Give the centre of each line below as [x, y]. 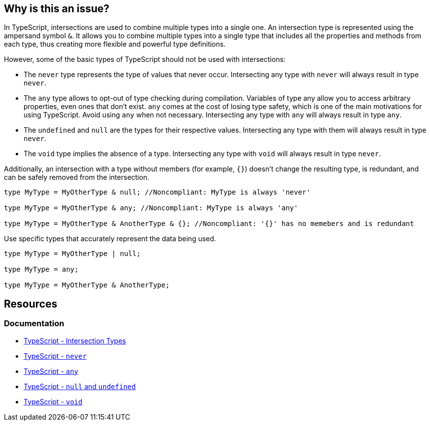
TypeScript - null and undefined [80, 386]
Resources [31, 304]
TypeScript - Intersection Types [75, 340]
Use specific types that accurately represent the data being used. [110, 239]
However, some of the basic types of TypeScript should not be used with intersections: [145, 59]
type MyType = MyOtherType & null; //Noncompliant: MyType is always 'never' [157, 192]
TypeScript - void [53, 401]
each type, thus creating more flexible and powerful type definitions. [115, 44]
